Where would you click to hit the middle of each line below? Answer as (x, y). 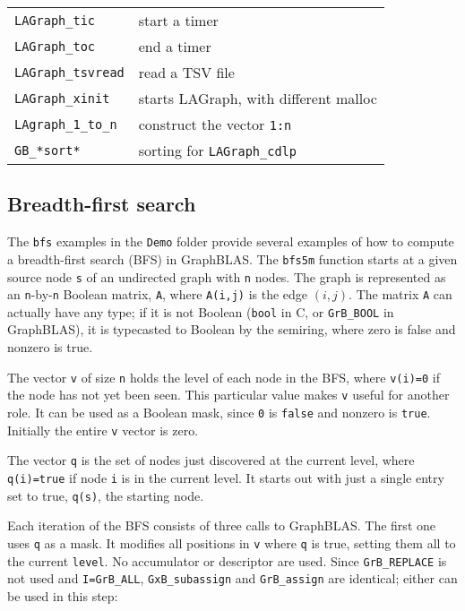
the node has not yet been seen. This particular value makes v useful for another (228, 395)
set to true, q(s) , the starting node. (106, 495)
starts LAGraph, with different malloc (258, 98)
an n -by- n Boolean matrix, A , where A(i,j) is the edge (158, 294)
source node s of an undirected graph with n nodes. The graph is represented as (227, 276)
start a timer (178, 20)
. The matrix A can (400, 294)
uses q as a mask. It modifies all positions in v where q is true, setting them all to (232, 542)
